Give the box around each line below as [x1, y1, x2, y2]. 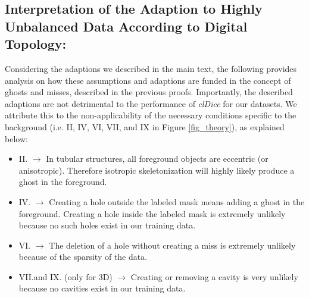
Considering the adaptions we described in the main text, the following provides [5, 62, 297, 74]
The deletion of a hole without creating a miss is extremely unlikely [49, 239, 296, 251]
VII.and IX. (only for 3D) [18, 270, 113, 283]
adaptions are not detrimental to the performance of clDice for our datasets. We [5, 97, 297, 109]
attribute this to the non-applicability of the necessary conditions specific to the [5, 109, 296, 121]
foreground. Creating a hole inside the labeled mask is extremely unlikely [18, 207, 286, 219]
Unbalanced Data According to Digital [5, 17, 248, 35]
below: [5, 132, 28, 145]
